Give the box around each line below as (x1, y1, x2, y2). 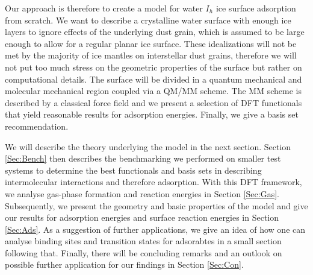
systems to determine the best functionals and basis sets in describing (5, 163, 262, 176)
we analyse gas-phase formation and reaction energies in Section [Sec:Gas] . (5, 187, 279, 200)
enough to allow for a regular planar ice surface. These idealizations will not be (5, 37, 297, 49)
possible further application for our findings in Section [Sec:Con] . (5, 258, 244, 271)
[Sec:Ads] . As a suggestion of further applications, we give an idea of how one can (5, 223, 306, 235)
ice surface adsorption (215, 2, 296, 14)
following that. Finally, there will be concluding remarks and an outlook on (5, 246, 282, 259)
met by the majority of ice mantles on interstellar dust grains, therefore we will (5, 49, 297, 62)
